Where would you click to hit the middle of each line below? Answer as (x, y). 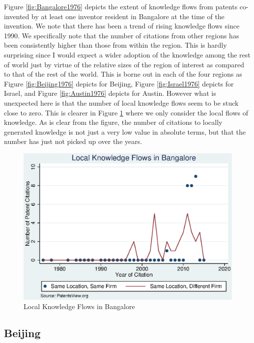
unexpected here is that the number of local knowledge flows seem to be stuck (121, 102)
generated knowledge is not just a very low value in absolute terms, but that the (125, 131)
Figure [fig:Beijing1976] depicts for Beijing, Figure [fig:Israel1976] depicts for (119, 83)
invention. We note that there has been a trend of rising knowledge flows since (122, 26)
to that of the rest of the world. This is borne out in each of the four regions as (123, 74)
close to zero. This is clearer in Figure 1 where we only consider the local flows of (126, 112)
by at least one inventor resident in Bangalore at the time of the (128, 16)
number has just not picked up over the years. (73, 141)
